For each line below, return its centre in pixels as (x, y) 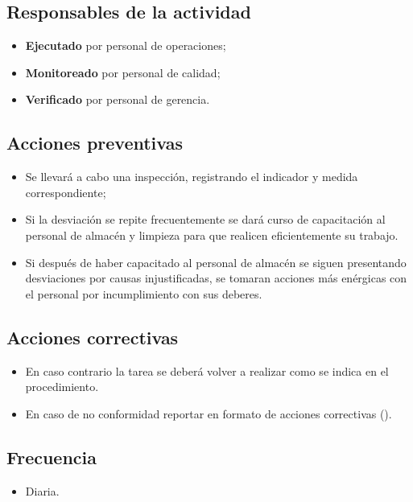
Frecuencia (52, 457)
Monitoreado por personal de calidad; (123, 72)
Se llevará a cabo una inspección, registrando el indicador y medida (192, 177)
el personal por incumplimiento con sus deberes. (144, 293)
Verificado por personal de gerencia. (118, 99)
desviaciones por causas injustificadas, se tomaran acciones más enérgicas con (216, 278)
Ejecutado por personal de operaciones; (126, 45)
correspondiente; (66, 192)
